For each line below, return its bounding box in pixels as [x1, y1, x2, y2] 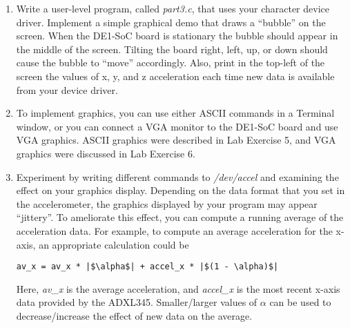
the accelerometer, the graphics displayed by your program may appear [16, 196, 318, 211]
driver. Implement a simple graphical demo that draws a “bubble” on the [16, 15, 326, 29]
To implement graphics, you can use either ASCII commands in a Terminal [16, 106, 335, 120]
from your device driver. [16, 82, 118, 97]
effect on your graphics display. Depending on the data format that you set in [16, 183, 345, 197]
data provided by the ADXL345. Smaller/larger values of [16, 295, 257, 309]
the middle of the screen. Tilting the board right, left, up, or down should [16, 41, 328, 56]
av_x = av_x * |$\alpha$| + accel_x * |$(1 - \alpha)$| [16, 262, 279, 272]
